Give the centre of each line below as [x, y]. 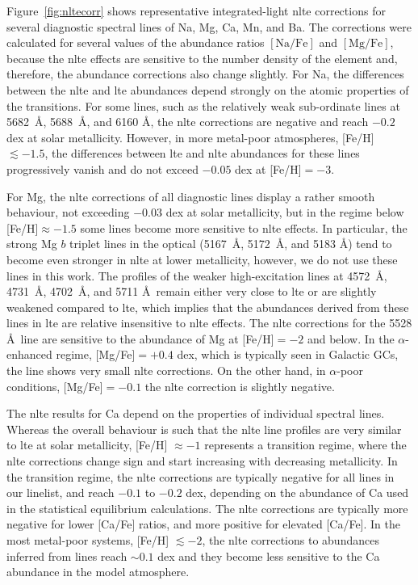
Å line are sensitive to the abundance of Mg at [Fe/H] [140, 338]
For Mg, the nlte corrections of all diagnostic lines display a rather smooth [191, 196]
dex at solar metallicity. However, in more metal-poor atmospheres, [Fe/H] [190, 137]
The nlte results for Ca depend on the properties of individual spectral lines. [196, 413]
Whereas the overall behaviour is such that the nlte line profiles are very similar [204, 429]
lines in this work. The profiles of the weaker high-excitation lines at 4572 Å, [197, 275]
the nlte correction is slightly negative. [240, 386]
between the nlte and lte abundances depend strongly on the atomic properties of [208, 89]
